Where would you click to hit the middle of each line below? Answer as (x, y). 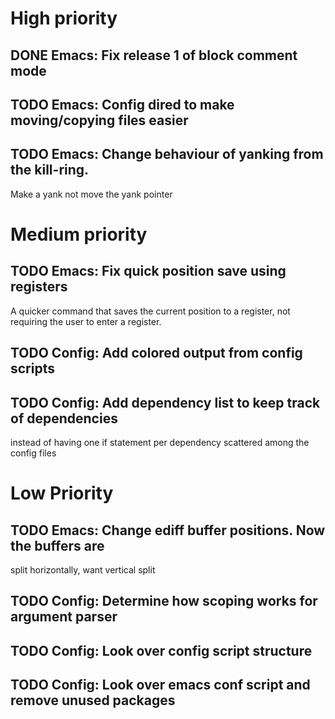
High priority (64, 18)
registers (39, 287)
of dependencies (64, 418)
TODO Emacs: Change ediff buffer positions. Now (168, 530)
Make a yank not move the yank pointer (91, 194)
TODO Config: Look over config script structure (161, 650)
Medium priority (79, 234)
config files (33, 453)
